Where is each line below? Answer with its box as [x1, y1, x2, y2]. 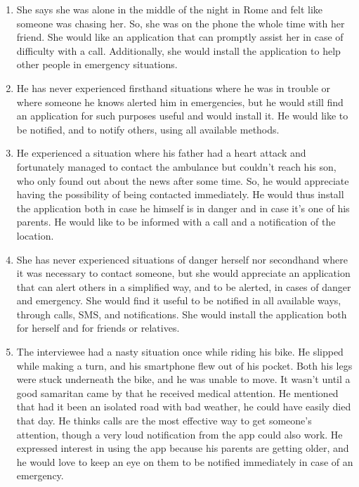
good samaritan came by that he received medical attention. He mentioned [16, 385, 339, 400]
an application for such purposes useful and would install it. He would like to [16, 108, 348, 123]
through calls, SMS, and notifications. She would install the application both [16, 306, 347, 321]
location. [16, 228, 54, 242]
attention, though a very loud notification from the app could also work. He [16, 427, 343, 441]
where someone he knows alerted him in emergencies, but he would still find [16, 94, 344, 109]
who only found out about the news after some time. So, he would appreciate [16, 173, 349, 188]
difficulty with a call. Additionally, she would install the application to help [16, 43, 341, 58]
